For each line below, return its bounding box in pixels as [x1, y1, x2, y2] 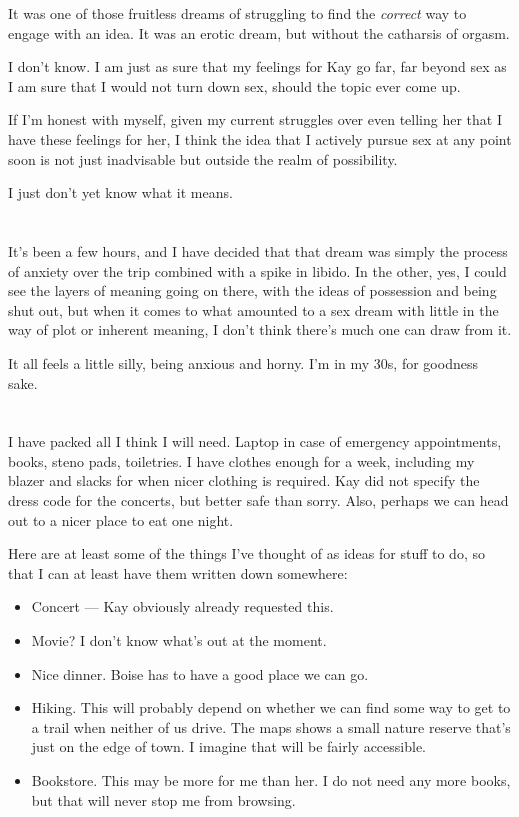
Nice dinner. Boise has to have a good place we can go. [31, 663, 369, 684]
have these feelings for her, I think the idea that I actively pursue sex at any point [8, 128, 512, 149]
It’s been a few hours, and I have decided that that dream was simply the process [8, 240, 508, 261]
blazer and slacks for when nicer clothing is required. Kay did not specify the [8, 470, 480, 491]
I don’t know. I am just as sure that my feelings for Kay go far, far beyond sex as [8, 56, 507, 77]
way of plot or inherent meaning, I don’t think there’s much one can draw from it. [8, 319, 512, 340]
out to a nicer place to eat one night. [8, 509, 234, 530]
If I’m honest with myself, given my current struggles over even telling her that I [8, 109, 502, 130]
